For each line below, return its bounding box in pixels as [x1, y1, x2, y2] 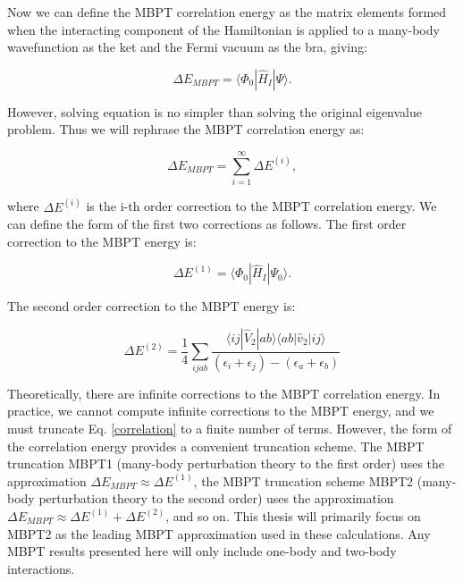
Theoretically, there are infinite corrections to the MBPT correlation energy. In [7, 383, 441, 402]
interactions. [7, 559, 75, 577]
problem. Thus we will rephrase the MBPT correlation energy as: [7, 120, 365, 139]
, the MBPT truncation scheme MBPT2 [193, 471, 414, 490]
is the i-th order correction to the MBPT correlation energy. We [86, 197, 437, 215]
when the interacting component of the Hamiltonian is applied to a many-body [7, 20, 440, 38]
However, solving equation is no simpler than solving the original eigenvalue [7, 102, 422, 121]
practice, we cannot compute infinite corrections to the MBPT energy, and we [7, 401, 434, 420]
